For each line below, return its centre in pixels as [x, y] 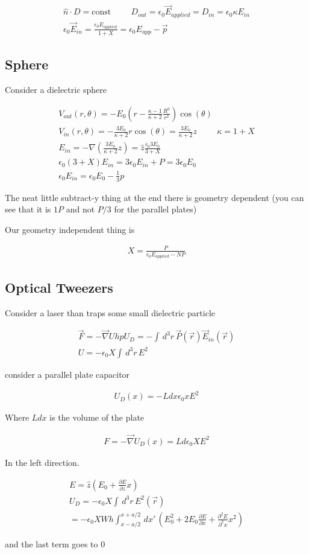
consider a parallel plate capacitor [67, 374]
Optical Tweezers [59, 287]
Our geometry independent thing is [70, 229]
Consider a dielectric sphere [56, 89]
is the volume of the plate [97, 417]
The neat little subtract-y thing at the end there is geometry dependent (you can [154, 197]
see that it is [28, 209]
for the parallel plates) [155, 209]
